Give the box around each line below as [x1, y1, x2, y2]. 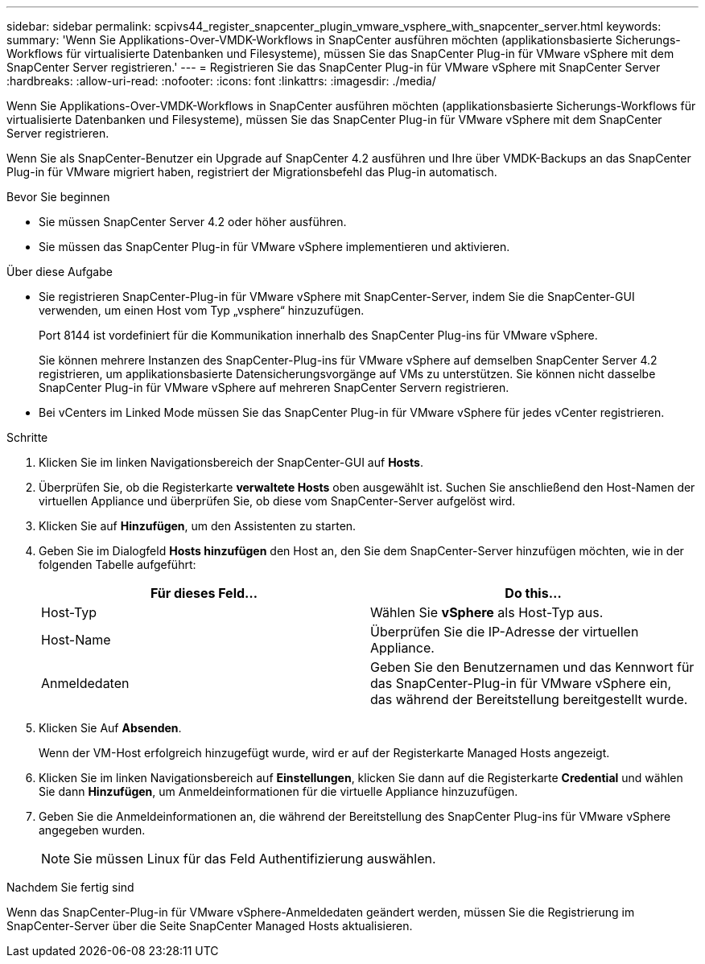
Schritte [6, 431, 48, 444]
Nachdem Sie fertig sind [6, 880, 134, 894]
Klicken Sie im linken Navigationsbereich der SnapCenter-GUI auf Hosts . [39, 455, 423, 469]
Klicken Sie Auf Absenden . [39, 721, 182, 735]
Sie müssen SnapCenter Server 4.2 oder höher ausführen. [39, 215, 347, 229]
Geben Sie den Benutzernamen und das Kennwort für [370, 659, 695, 675]
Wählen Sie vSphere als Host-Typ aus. [370, 604, 604, 620]
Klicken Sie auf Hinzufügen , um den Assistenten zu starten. [39, 519, 357, 533]
